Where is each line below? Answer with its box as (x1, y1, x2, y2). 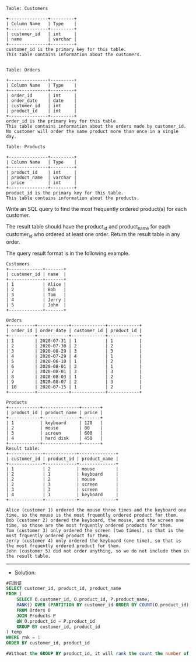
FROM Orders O (16, 607, 51, 613)
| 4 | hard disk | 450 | (6, 435, 103, 441)
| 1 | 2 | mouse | (6, 466, 118, 472)
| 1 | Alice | (6, 281, 66, 287)
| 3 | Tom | (6, 292, 66, 298)
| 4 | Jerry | (6, 296, 66, 303)
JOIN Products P (16, 613, 57, 619)
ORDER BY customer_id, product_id (6, 640, 90, 646)
